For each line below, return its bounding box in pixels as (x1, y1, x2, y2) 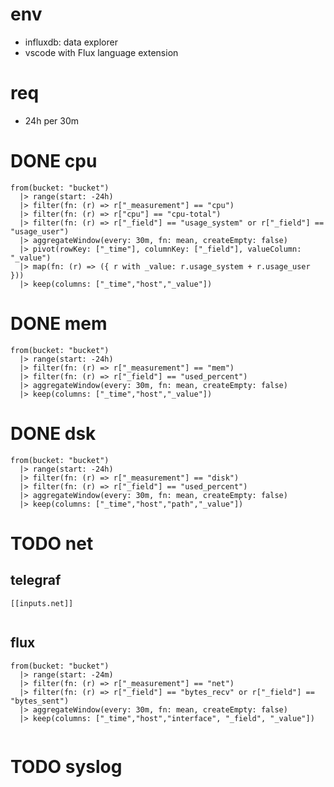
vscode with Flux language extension (24, 46, 179, 58)
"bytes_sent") (10, 696, 70, 706)
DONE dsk (10, 422, 97, 445)
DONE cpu (10, 150, 98, 173)
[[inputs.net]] (10, 598, 74, 608)
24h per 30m (24, 114, 80, 127)
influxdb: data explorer (24, 36, 118, 48)
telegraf (10, 572, 62, 589)
